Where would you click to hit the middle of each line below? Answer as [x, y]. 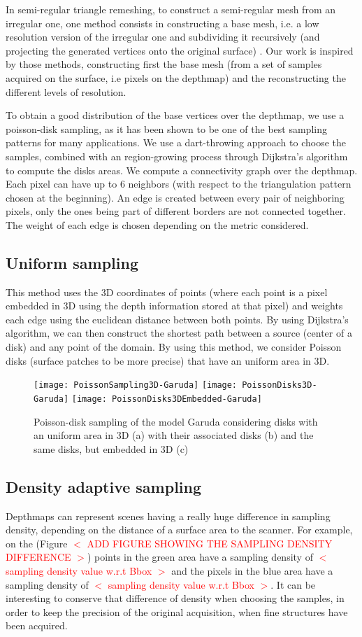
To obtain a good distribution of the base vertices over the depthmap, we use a [175, 115]
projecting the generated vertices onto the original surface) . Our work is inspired [180, 50]
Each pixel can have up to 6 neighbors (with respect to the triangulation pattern [179, 184]
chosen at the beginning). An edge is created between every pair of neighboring [175, 197]
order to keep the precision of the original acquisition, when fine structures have [177, 611]
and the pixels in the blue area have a [252, 570]
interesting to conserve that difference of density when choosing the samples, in [175, 598]
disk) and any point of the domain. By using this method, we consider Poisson [174, 347]
